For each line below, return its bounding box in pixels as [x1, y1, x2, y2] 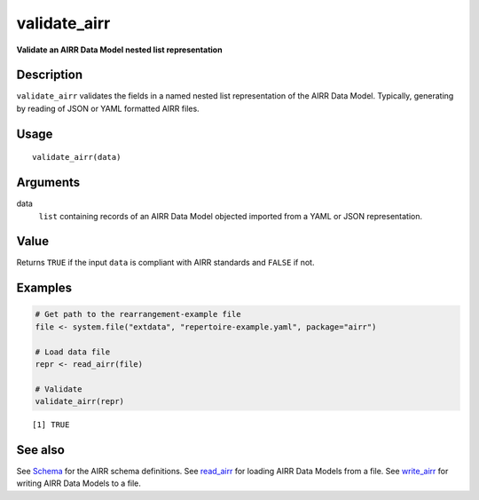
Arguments [16, 175, 81, 190]
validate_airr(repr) [35, 396, 124, 407]
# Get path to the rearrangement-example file [35, 309, 241, 320]
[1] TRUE [32, 420, 70, 430]
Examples [16, 281, 73, 296]
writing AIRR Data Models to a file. [16, 478, 142, 488]
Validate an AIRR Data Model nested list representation [16, 44, 223, 55]
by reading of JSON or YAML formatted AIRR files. [16, 103, 200, 114]
